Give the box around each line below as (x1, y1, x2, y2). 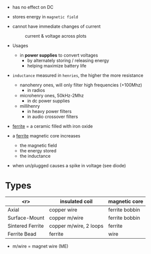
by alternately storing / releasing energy (27, 58, 109, 63)
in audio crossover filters (27, 114, 78, 120)
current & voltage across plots (24, 33, 87, 39)
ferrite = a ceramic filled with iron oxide (12, 124, 93, 129)
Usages (12, 43, 28, 49)
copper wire (49, 206, 77, 213)
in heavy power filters (27, 109, 72, 114)
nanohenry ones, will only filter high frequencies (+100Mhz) (19, 82, 143, 88)
